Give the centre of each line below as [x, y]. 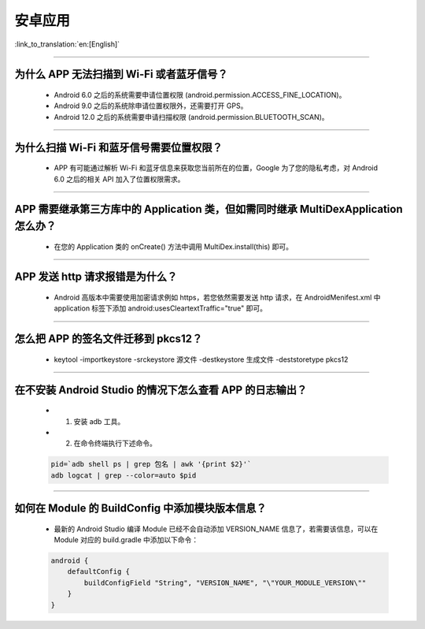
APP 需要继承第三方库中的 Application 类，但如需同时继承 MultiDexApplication [209, 209]
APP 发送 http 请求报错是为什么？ [96, 277]
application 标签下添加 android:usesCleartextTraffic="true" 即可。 [161, 308]
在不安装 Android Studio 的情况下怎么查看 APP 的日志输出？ [161, 390]
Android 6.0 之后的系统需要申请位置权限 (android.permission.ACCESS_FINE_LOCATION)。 [200, 95]
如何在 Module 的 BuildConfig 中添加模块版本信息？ [140, 508]
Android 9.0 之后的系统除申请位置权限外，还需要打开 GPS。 [151, 106]
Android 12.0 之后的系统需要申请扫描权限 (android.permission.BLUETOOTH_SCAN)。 [192, 117]
